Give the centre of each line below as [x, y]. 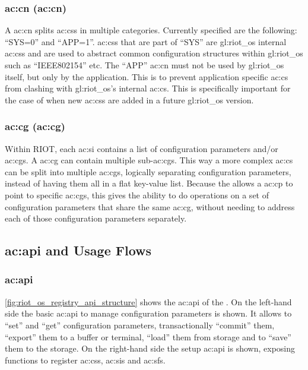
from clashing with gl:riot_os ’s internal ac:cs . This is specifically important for [148, 88]
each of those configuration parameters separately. [96, 218]
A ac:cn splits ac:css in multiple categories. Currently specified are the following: [151, 30]
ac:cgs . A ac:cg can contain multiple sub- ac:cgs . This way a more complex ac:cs [149, 160]
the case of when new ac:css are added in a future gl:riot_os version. [129, 99]
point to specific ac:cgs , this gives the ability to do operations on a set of [137, 195]
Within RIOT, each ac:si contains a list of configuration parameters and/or [142, 148]
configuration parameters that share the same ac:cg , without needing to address [150, 206]
